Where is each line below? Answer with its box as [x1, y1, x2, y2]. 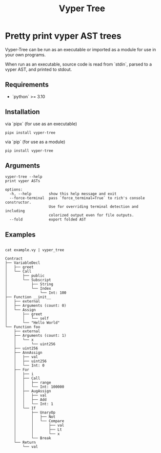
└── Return [14, 440, 36, 445]
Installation [5, 108, 40, 116]
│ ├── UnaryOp [14, 410, 56, 415]
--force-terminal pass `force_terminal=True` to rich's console [9, 196, 145, 201]
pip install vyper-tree [5, 148, 54, 153]
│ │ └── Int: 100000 [14, 385, 64, 389]
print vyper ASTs [5, 179, 40, 184]
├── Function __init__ [5, 295, 51, 300]
